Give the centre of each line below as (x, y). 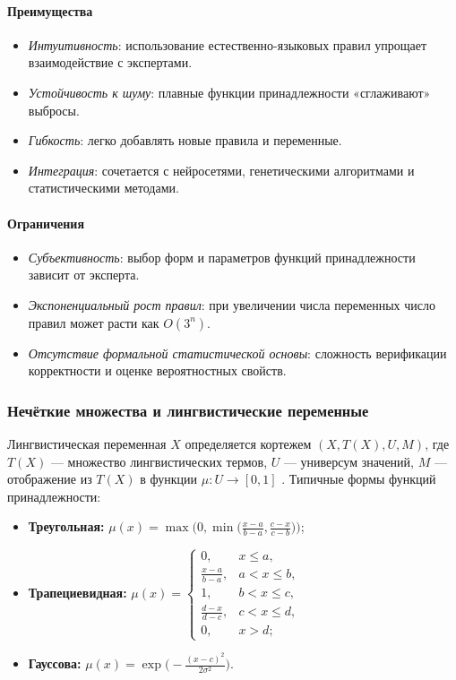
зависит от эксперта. (84, 275)
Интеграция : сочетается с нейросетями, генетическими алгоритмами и (221, 170)
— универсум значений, (348, 461)
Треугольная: (66, 526)
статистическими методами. (103, 188)
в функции (169, 479)
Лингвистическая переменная (87, 443)
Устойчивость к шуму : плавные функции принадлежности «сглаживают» (229, 92)
